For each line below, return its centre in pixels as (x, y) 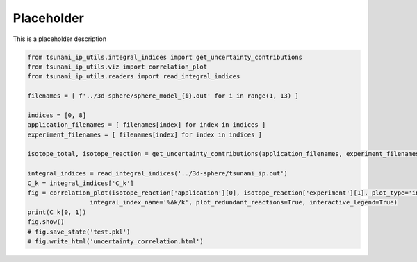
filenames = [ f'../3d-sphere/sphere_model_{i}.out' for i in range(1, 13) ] (163, 96)
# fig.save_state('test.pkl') (79, 232)
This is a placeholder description (60, 39)
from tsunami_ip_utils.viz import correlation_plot (117, 67)
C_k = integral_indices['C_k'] (81, 183)
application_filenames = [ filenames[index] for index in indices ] (147, 125)
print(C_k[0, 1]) (57, 212)
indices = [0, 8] (57, 115)
